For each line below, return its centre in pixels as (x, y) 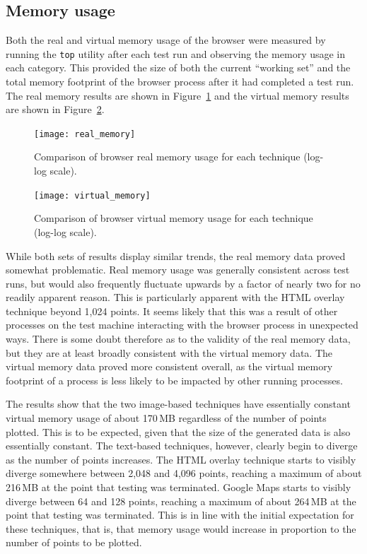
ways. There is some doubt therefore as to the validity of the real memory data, (178, 339)
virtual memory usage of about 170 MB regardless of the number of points (166, 418)
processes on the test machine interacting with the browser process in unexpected (182, 325)
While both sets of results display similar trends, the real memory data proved (176, 255)
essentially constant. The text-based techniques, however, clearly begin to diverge (182, 446)
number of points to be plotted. (74, 542)
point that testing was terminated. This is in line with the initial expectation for (180, 515)
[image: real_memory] (85, 134)
